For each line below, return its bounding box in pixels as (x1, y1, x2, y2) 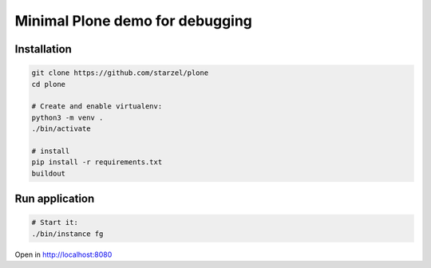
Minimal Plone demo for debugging (14, 12, 253, 30)
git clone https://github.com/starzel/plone (31, 69, 209, 77)
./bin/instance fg (31, 229, 104, 238)
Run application (14, 192, 95, 206)
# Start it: (31, 218, 79, 227)
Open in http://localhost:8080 (14, 250, 113, 259)
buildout (31, 168, 66, 178)
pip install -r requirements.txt (31, 158, 163, 167)
